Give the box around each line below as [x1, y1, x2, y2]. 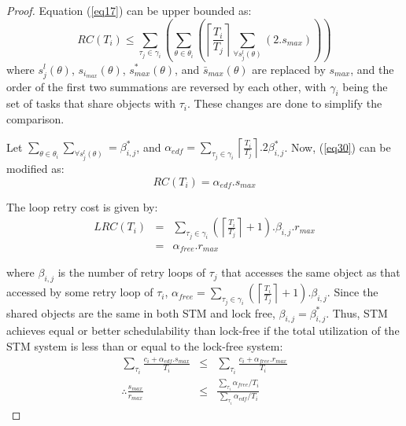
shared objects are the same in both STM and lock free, [6, 304, 275, 321]
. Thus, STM [326, 304, 388, 321]
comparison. [6, 111, 65, 127]
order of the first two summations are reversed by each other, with [6, 78, 327, 94]
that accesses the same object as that [221, 264, 400, 281]
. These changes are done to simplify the [187, 95, 382, 112]
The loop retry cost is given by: [6, 198, 158, 215]
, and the [350, 61, 394, 77]
